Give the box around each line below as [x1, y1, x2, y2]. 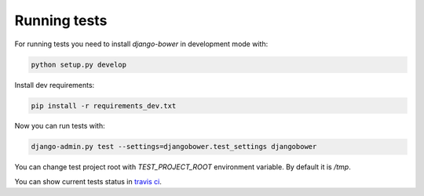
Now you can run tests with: [14, 122, 105, 131]
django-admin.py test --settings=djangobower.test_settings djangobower [31, 142, 317, 151]
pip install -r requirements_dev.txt [31, 101, 177, 110]
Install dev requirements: [14, 80, 95, 89]
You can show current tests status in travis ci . [14, 176, 163, 186]
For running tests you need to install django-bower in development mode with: [14, 39, 269, 49]
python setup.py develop [31, 60, 127, 69]
